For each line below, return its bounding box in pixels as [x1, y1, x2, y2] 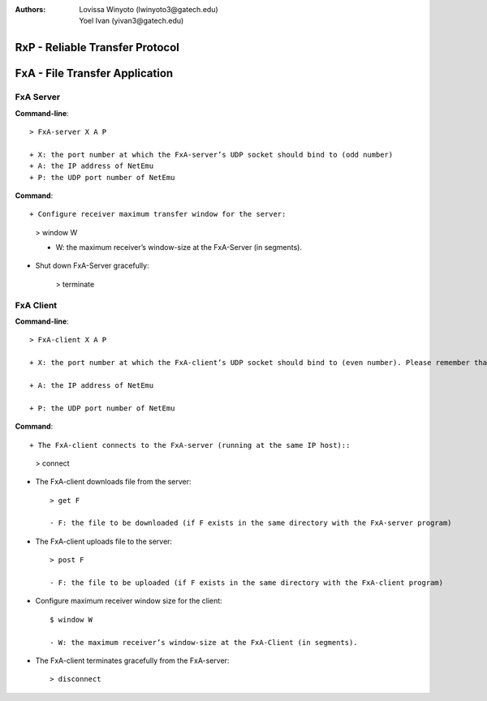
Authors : [15, 5, 46, 14]
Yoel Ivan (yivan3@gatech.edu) [79, 16, 184, 26]
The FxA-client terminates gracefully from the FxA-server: [35, 656, 230, 665]
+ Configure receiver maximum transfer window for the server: [29, 209, 287, 219]
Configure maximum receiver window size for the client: [35, 596, 222, 606]
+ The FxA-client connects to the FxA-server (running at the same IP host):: [29, 441, 351, 449]
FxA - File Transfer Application [15, 67, 174, 80]
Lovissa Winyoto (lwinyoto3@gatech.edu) [79, 5, 218, 14]
